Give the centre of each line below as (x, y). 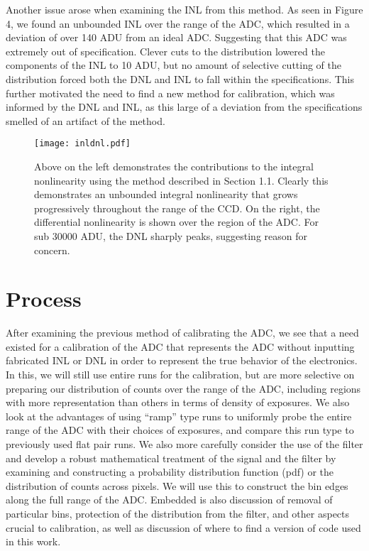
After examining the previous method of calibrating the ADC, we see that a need (182, 333)
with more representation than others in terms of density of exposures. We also (178, 402)
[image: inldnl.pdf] (83, 144)
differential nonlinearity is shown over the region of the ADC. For (176, 222)
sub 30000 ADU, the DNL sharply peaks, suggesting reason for (171, 235)
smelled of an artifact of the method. (86, 120)
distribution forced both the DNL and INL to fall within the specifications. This (180, 78)
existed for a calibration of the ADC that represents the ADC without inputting (180, 346)
